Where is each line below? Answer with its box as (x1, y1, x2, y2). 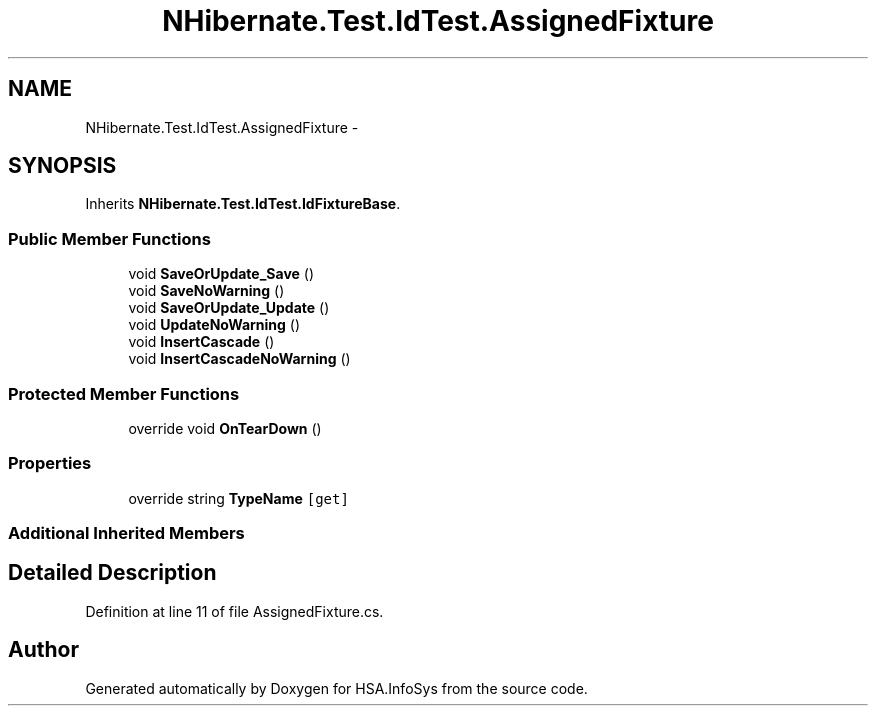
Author (8, 637, 79, 663)
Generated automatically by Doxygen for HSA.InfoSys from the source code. (85, 679, 588, 697)
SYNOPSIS (8, 153, 117, 179)
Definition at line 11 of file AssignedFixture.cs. (85, 602, 384, 620)
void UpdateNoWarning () (128, 316, 301, 334)
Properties (8, 453, 92, 474)
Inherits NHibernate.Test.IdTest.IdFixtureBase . (85, 195, 401, 213)
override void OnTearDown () (128, 419, 322, 437)
